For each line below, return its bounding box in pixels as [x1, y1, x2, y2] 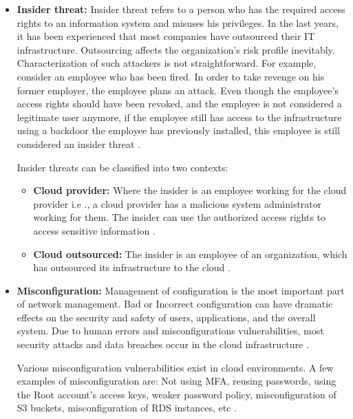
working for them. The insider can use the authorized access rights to [33, 210, 326, 224]
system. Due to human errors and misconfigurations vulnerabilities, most [17, 323, 324, 338]
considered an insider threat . [17, 136, 140, 151]
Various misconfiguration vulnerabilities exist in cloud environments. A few [17, 360, 334, 374]
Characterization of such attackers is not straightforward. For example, [17, 56, 317, 70]
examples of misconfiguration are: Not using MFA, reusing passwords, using [17, 374, 336, 388]
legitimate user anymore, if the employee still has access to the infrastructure [17, 109, 342, 124]
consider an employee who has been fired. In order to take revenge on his [17, 69, 325, 83]
